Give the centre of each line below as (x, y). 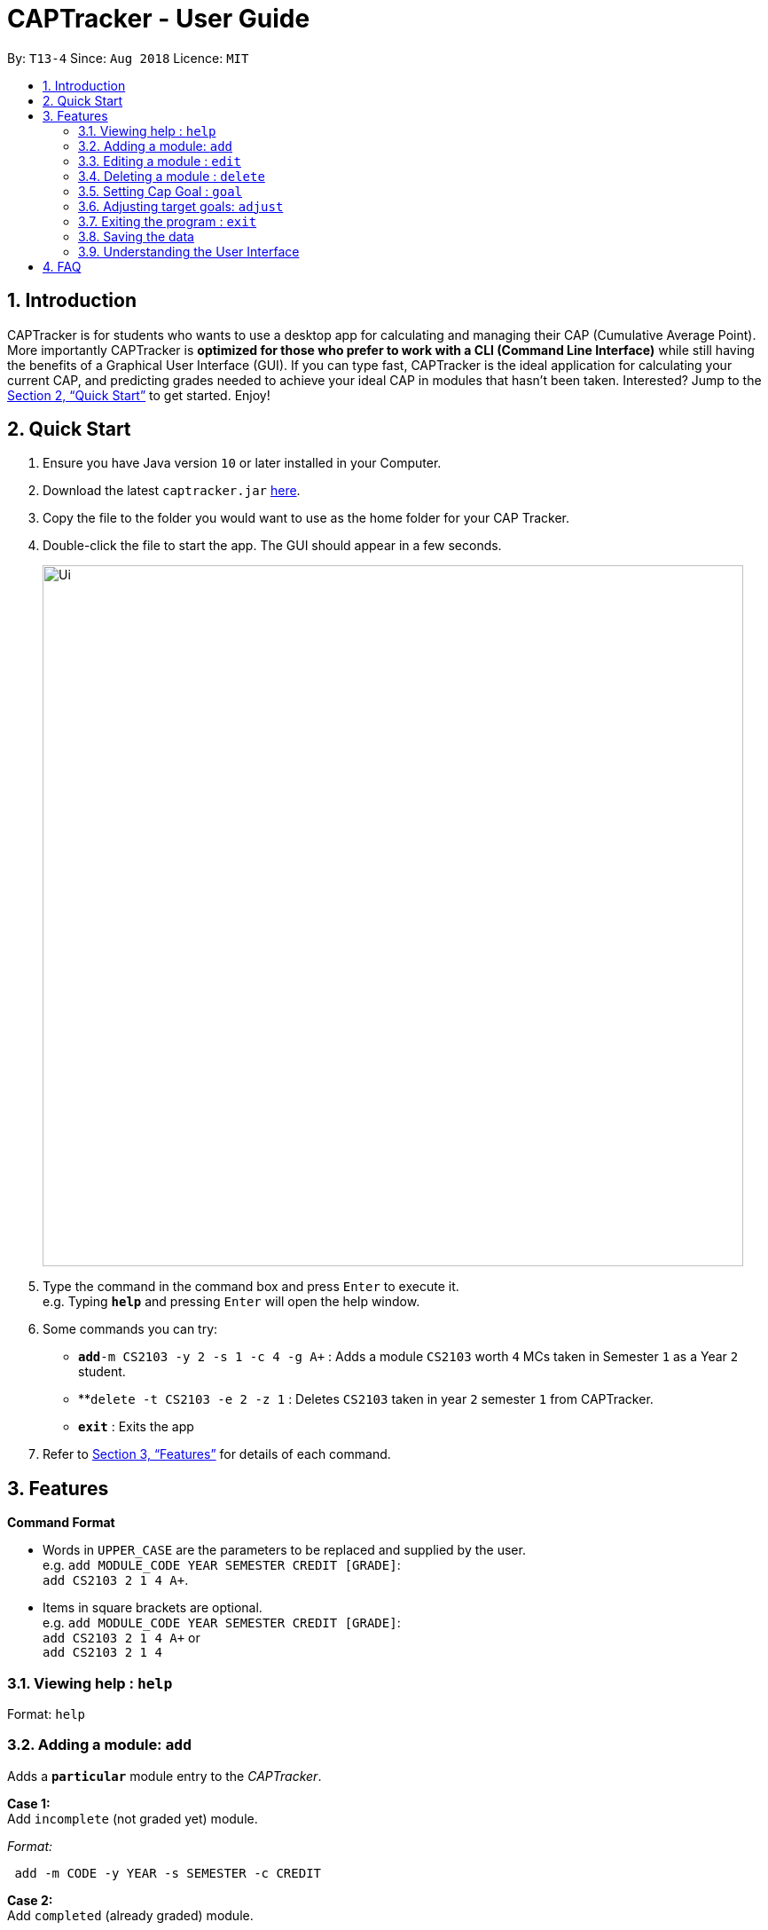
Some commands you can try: (130, 1329)
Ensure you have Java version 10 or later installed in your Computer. (242, 463)
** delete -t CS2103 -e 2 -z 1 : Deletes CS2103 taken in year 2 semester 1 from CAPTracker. (366, 1399)
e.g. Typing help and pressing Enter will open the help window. (231, 1302)
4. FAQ (62, 266)
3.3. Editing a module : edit (160, 161)
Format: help (46, 1714)
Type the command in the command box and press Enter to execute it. (251, 1287)
